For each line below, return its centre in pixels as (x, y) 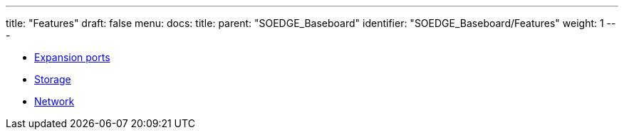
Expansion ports (72, 57)
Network (54, 101)
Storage (53, 79)
